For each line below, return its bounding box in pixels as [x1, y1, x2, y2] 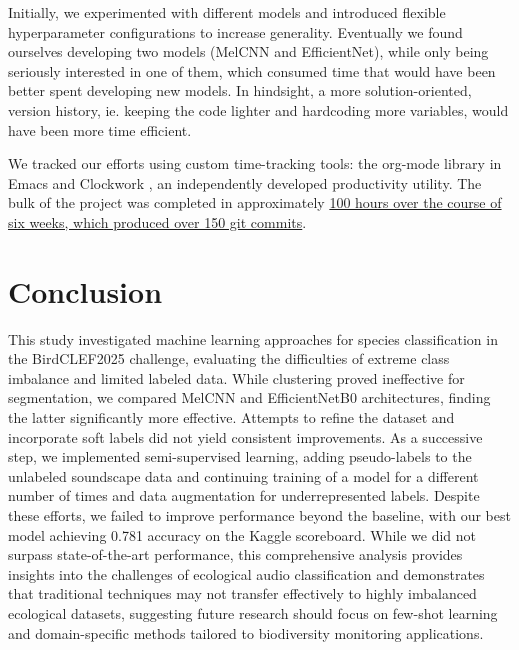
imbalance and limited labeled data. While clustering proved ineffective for [8, 367, 465, 388]
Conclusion [8, 270, 163, 311]
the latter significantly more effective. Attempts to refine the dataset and [8, 407, 455, 428]
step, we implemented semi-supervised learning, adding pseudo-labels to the [8, 446, 472, 467]
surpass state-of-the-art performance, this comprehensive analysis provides [8, 544, 463, 565]
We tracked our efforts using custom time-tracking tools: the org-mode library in [8, 153, 502, 174]
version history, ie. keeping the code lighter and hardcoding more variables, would [8, 99, 509, 120]
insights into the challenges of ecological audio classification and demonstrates [8, 563, 485, 584]
